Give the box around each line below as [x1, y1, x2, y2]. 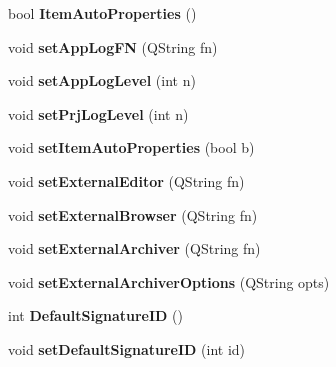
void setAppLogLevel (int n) [8, 70, 196, 91]
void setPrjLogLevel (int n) [8, 103, 189, 124]
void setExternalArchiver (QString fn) [8, 238, 261, 259]
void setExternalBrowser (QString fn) [8, 204, 258, 225]
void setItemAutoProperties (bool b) [8, 137, 255, 158]
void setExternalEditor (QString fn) [8, 170, 245, 191]
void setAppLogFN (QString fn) [8, 36, 218, 57]
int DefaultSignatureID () [8, 305, 184, 326]
